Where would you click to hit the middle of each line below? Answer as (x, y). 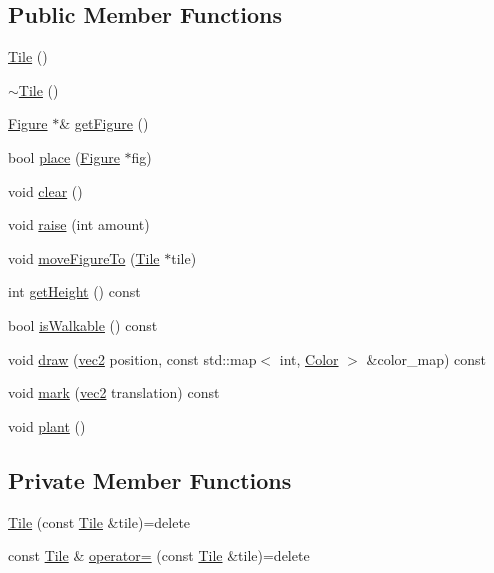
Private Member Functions (150, 479)
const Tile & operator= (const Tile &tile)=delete (159, 555)
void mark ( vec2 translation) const (114, 392)
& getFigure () (104, 123)
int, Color (309, 358)
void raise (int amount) (79, 224)
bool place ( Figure (64, 156)
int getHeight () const (74, 291)
